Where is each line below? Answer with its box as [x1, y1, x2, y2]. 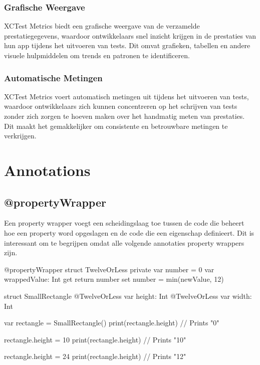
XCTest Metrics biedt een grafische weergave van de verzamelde [4, 21, 200, 31]
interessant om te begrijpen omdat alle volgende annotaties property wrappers [4, 237, 244, 248]
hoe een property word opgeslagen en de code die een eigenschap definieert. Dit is [4, 227, 254, 238]
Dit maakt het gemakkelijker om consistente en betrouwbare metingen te [4, 120, 228, 131]
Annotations [4, 159, 91, 180]
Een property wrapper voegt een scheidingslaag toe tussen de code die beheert [4, 218, 244, 228]
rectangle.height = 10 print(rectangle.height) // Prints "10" [4, 334, 186, 344]
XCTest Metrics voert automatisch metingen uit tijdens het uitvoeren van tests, [4, 91, 249, 101]
